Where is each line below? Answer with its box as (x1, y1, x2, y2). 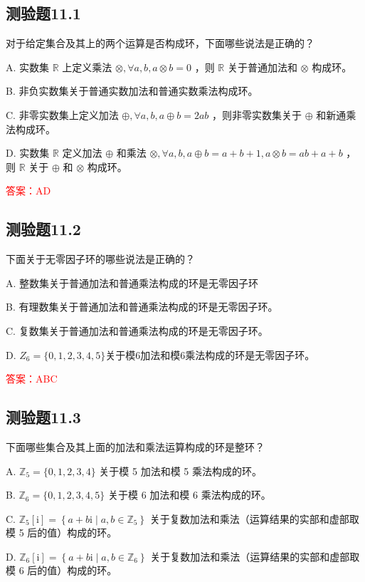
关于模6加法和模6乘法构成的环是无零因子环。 (105, 347, 315, 362)
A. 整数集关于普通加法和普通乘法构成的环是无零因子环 (6, 275, 259, 290)
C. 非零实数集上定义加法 (6, 107, 119, 122)
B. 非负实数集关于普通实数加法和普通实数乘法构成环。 (6, 83, 258, 98)
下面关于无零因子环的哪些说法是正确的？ (6, 251, 195, 266)
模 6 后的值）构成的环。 (6, 563, 117, 578)
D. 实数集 (6, 145, 50, 160)
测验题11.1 (6, 2, 81, 24)
